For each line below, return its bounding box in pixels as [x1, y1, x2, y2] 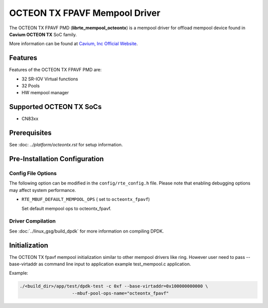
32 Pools [21, 83, 40, 89]
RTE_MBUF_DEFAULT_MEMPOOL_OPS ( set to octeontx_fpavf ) [21, 196, 150, 202]
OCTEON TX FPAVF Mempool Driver [9, 7, 161, 18]
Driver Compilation [9, 218, 56, 225]
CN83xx [21, 116, 39, 122]
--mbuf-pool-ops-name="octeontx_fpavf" [72, 290, 169, 296]
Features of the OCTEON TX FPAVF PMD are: [9, 67, 102, 73]
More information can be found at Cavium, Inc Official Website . [9, 41, 138, 47]
